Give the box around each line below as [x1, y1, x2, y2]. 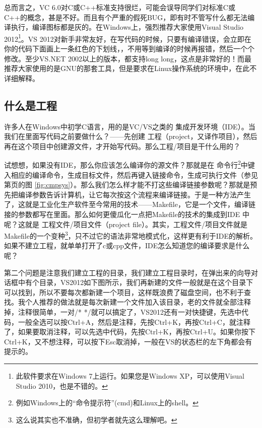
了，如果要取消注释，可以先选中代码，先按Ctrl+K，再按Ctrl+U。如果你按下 [4, 326, 256, 337]
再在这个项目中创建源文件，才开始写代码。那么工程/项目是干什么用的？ [4, 140, 240, 151]
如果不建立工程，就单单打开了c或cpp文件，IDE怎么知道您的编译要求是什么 [4, 240, 250, 251]
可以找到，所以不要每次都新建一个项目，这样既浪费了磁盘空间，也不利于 [4, 287, 244, 297]
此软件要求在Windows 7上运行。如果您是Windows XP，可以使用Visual [16, 370, 244, 381]
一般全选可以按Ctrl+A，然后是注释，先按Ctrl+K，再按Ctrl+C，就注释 [18, 316, 250, 327]
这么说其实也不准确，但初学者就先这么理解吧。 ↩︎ [16, 414, 177, 424]
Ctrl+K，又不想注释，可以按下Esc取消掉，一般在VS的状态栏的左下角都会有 [4, 336, 252, 346]
